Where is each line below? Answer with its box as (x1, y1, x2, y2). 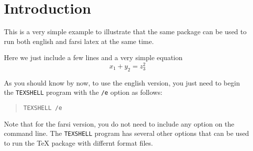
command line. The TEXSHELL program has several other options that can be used (4, 128, 249, 138)
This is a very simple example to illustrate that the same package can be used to (4, 26, 247, 37)
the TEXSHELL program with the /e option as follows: (4, 87, 163, 97)
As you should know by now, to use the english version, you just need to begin (4, 77, 240, 87)
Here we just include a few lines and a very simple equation (4, 52, 183, 63)
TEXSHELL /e (23, 105, 62, 112)
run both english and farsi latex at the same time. (4, 36, 154, 46)
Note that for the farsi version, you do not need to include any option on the (4, 118, 234, 129)
